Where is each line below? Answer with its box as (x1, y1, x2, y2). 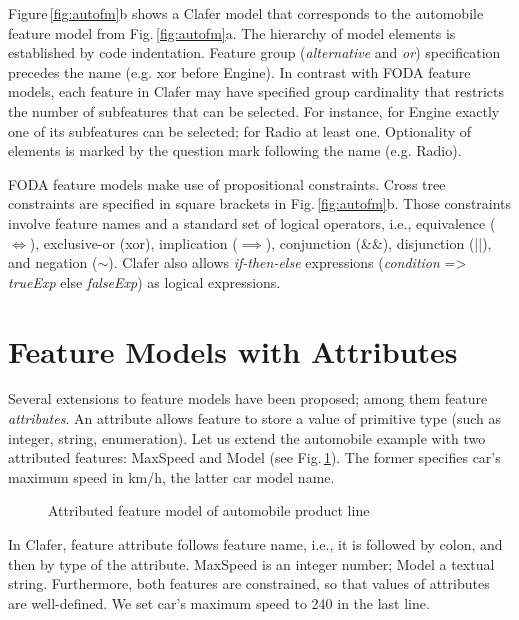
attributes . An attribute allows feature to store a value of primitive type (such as (8, 408, 502, 429)
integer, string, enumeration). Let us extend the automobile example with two (8, 427, 486, 448)
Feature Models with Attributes (8, 330, 458, 371)
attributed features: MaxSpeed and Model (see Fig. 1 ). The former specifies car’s (8, 447, 501, 468)
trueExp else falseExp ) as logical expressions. (8, 271, 281, 292)
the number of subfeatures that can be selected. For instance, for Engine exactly (8, 100, 500, 121)
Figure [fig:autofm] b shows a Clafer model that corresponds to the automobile (8, 3, 484, 23)
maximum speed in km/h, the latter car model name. (8, 466, 335, 487)
